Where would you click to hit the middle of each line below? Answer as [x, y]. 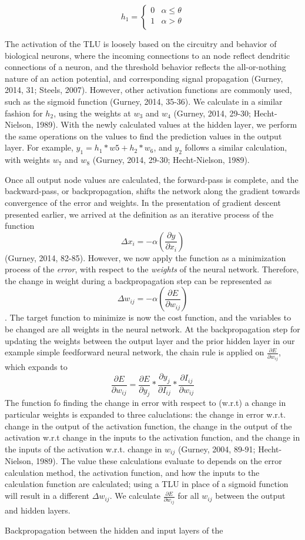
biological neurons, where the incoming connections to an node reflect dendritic [148, 55]
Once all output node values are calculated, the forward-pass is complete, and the [152, 179]
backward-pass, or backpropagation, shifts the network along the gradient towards [152, 191]
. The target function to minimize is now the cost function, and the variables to [148, 317]
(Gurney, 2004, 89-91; [217, 449]
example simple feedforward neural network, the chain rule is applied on [135, 352]
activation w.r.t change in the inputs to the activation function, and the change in [152, 437]
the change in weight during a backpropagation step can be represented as [138, 280]
